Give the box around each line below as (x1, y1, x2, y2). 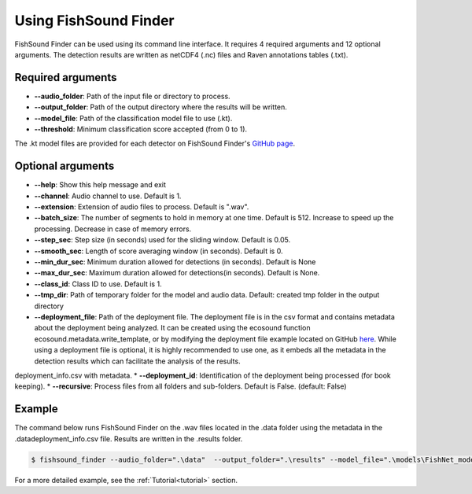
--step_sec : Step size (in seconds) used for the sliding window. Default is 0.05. (34, 235, 291, 245)
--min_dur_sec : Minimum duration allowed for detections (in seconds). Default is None (34, 257, 316, 267)
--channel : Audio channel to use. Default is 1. (34, 191, 182, 201)
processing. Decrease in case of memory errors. (34, 224, 192, 234)
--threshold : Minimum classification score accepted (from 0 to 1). (34, 124, 248, 134)
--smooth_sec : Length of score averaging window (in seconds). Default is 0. (34, 246, 283, 256)
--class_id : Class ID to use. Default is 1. (34, 279, 162, 289)
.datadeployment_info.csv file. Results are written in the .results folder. (14, 433, 243, 444)
